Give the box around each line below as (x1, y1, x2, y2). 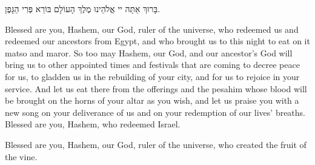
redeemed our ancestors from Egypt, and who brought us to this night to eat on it (5, 35, 310, 47)
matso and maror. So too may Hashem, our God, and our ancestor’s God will (5, 46, 293, 59)
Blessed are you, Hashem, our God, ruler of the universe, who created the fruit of (5, 138, 307, 150)
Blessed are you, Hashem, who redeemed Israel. (5, 118, 181, 130)
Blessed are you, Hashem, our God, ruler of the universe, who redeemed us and (5, 22, 299, 35)
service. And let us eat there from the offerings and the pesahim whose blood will (5, 82, 307, 95)
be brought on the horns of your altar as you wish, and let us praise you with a (5, 94, 299, 107)
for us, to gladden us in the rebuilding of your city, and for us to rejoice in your (5, 70, 300, 82)
